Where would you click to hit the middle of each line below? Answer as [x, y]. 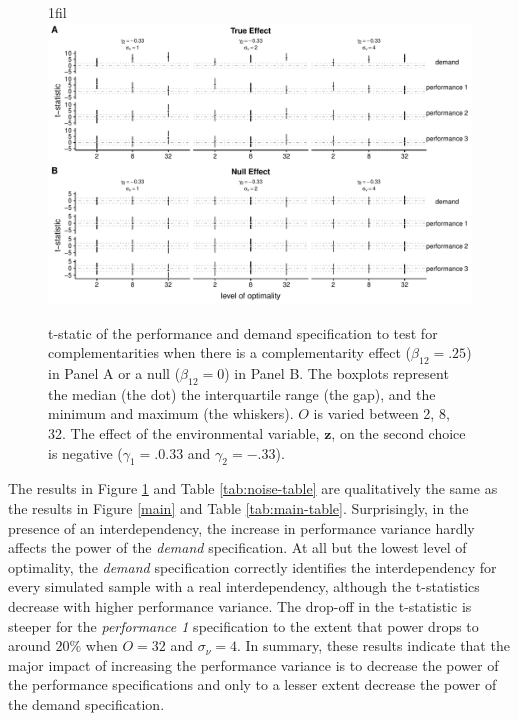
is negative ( [85, 452]
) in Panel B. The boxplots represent [336, 372]
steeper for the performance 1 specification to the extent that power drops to [243, 625]
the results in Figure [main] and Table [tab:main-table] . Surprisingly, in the [238, 507]
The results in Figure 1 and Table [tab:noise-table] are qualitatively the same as [253, 488]
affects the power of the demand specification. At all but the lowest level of [237, 547]
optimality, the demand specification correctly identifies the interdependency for [252, 566]
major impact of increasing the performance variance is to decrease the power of [253, 664]
